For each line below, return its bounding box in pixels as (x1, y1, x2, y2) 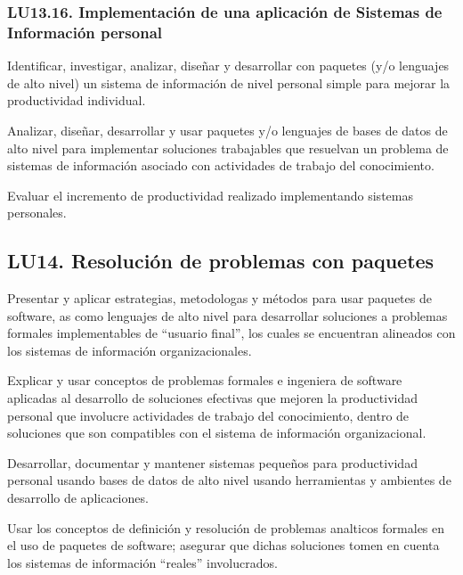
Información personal (7, 21, 163, 43)
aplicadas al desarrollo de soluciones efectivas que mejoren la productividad (7, 389, 418, 407)
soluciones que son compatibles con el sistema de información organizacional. (7, 423, 426, 442)
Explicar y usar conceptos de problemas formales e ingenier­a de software (7, 371, 402, 390)
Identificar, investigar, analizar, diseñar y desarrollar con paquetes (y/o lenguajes (7, 56, 450, 75)
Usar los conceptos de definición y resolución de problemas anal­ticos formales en (7, 518, 445, 537)
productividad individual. (7, 91, 146, 110)
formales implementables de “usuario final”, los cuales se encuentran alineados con (7, 324, 456, 342)
